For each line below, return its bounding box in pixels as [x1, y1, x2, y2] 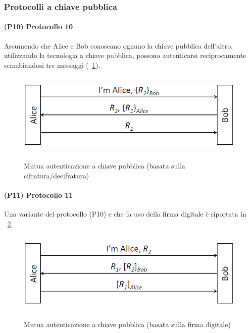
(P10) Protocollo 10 [4, 21, 73, 32]
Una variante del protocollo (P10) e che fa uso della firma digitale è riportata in [4, 209, 247, 219]
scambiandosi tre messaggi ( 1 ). [4, 59, 100, 70]
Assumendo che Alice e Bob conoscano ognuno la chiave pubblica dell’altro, [4, 40, 233, 51]
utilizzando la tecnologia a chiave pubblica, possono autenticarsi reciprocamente [4, 50, 246, 60]
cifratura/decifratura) [24, 170, 89, 180]
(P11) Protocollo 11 [4, 189, 73, 200]
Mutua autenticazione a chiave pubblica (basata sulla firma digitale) [24, 319, 231, 330]
